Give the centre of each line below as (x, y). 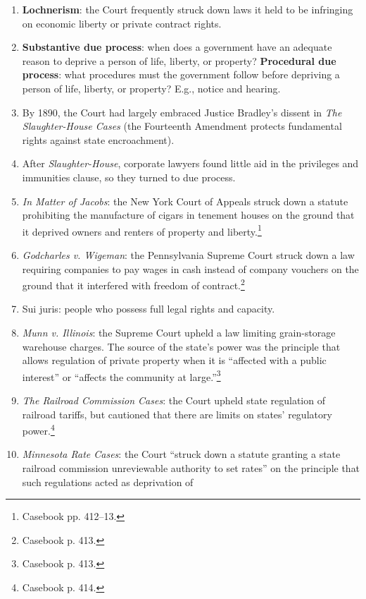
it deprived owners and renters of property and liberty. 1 (142, 230)
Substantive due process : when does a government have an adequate (177, 47)
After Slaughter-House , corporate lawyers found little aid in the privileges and (190, 163)
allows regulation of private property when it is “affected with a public (174, 360)
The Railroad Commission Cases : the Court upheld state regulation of (173, 400)
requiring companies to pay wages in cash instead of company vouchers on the (190, 268)
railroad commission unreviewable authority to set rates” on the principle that (191, 468)
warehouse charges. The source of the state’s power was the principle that (181, 346)
